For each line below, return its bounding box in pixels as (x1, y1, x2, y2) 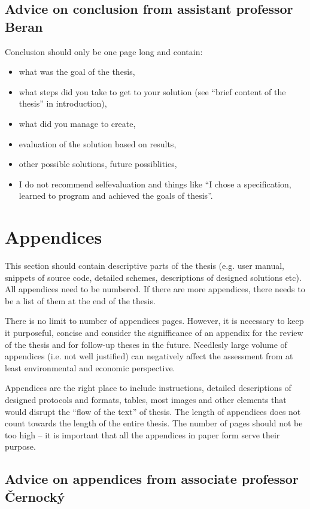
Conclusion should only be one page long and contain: (5, 45, 203, 57)
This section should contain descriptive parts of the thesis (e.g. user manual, (5, 259, 284, 272)
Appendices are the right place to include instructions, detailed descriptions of (5, 381, 291, 394)
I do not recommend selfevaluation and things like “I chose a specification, (19, 177, 291, 190)
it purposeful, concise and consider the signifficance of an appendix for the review (5, 326, 303, 339)
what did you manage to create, (19, 117, 136, 129)
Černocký (5, 487, 65, 505)
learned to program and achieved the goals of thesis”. (19, 189, 213, 202)
